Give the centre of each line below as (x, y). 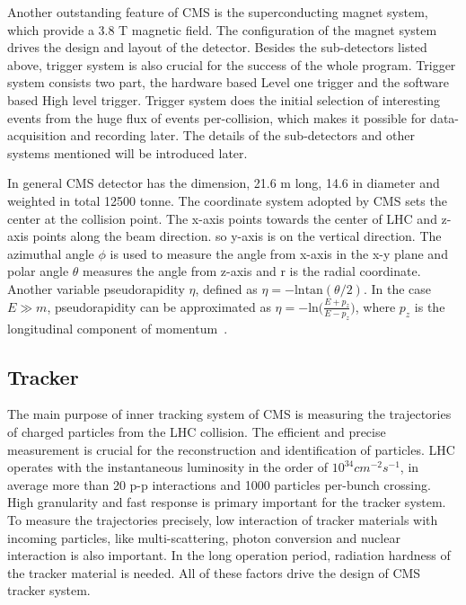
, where (375, 306)
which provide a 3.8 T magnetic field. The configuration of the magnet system (222, 29)
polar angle (38, 271)
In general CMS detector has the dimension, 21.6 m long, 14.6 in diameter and (224, 183)
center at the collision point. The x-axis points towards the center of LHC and (222, 218)
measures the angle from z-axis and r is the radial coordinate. (252, 271)
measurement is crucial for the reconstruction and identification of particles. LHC (231, 449)
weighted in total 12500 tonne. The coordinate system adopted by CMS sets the (227, 200)
